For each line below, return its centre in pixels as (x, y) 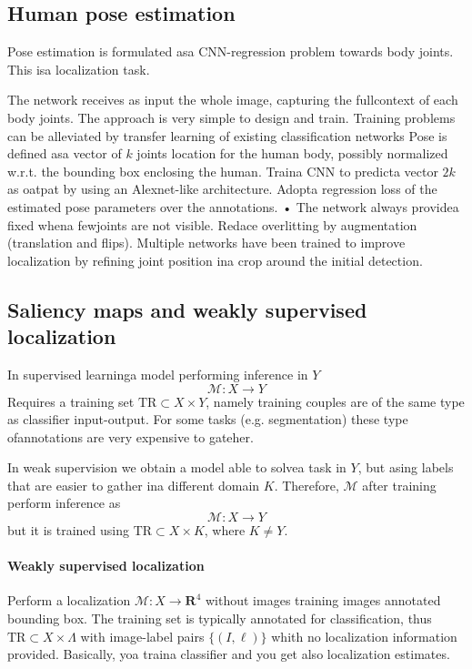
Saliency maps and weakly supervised (187, 309)
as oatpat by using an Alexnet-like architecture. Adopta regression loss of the (222, 189)
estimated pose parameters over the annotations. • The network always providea (233, 206)
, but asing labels (406, 467)
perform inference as (64, 503)
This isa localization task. (79, 69)
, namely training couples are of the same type (335, 401)
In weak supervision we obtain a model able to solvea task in (177, 467)
